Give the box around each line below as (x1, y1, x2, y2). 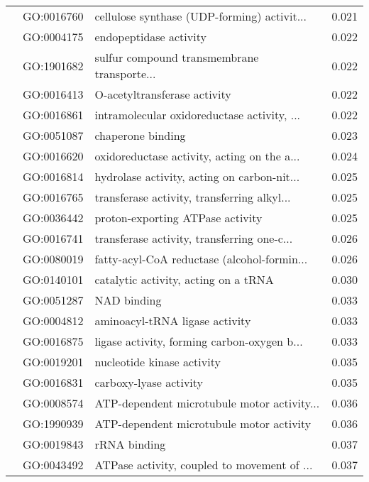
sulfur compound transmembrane (94, 49, 259, 65)
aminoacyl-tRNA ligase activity (94, 312, 251, 329)
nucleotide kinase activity (94, 354, 221, 370)
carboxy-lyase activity (94, 374, 204, 390)
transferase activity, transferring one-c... (94, 230, 293, 246)
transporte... (94, 65, 156, 82)
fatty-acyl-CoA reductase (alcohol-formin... (94, 251, 308, 267)
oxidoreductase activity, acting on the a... (94, 148, 300, 164)
